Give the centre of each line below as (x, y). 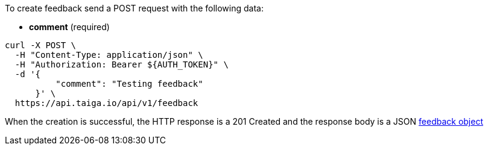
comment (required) (69, 27)
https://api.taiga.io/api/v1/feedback (106, 103)
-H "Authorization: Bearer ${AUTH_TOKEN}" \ (122, 64)
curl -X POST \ (41, 45)
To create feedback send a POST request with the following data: (134, 8)
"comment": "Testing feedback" (129, 84)
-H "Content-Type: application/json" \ (109, 55)
